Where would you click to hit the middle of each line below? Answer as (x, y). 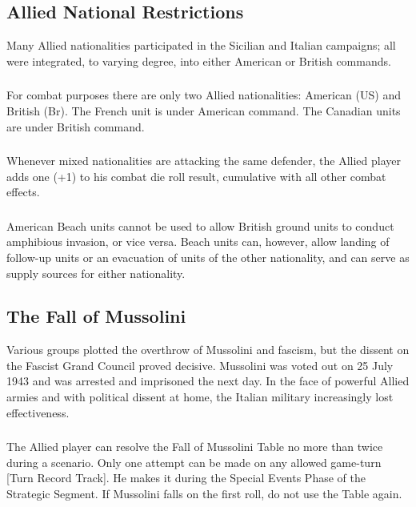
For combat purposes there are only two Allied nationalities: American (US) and (204, 95)
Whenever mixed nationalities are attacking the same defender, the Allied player (204, 161)
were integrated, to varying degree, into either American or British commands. (199, 60)
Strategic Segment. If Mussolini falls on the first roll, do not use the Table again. (204, 493)
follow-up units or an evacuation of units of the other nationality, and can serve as (208, 257)
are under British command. (76, 126)
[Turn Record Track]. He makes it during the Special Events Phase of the (186, 478)
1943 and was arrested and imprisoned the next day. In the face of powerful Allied (208, 381)
